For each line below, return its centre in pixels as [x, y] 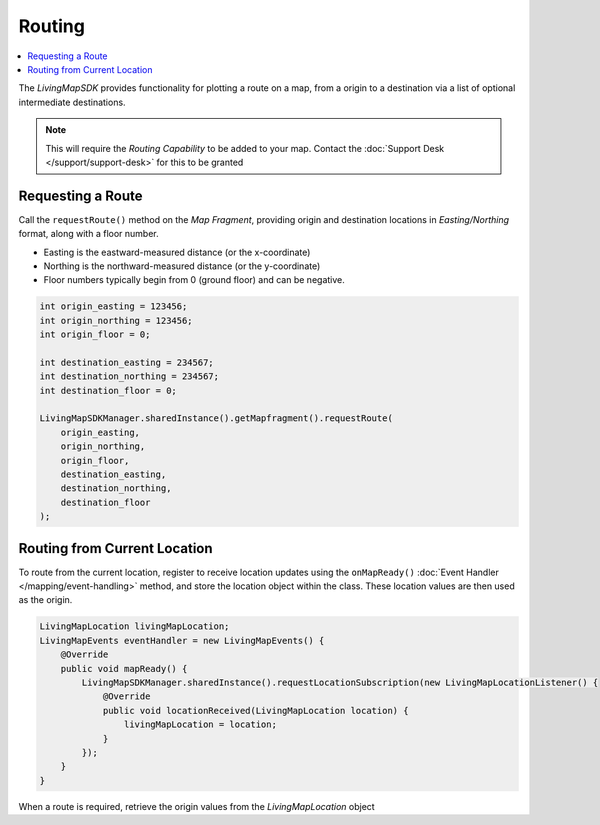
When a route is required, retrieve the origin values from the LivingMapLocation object [196, 806]
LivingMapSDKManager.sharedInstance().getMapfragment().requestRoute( [216, 418]
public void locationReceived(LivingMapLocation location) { [255, 710]
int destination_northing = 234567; [129, 376]
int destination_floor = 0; [108, 390]
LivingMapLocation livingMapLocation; [134, 626]
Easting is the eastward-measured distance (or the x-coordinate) [177, 252]
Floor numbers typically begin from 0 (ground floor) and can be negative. [194, 280]
